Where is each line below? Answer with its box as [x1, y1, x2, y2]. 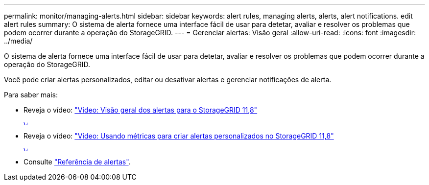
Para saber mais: [4, 91, 58, 99]
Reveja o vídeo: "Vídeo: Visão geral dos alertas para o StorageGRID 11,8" [24, 106, 258, 114]
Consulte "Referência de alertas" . [24, 158, 131, 166]
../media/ [4, 37, 33, 45]
